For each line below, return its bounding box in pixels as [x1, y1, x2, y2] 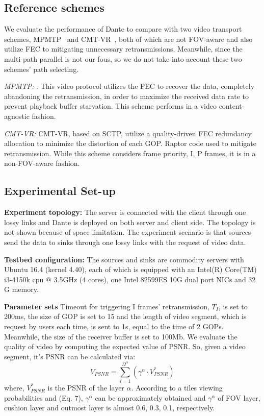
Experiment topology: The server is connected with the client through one [4, 207, 246, 217]
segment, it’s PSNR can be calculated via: [4, 351, 136, 361]
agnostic [4, 110, 30, 121]
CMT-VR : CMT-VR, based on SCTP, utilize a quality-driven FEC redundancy [4, 128, 252, 138]
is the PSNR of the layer [47, 382, 124, 393]
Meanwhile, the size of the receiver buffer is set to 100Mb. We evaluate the [4, 331, 237, 341]
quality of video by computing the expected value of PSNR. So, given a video [4, 341, 246, 352]
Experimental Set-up [4, 183, 116, 199]
